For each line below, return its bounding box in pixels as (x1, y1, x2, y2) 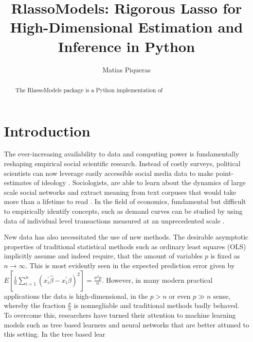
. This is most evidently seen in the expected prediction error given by (25, 260, 235, 271)
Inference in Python (58, 36, 195, 56)
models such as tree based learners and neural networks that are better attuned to (4, 319, 249, 329)
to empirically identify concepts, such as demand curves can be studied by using (4, 206, 243, 216)
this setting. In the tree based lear (4, 329, 106, 339)
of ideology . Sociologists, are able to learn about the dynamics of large (34, 177, 246, 188)
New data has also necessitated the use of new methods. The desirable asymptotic (4, 232, 249, 242)
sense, (213, 291, 231, 301)
